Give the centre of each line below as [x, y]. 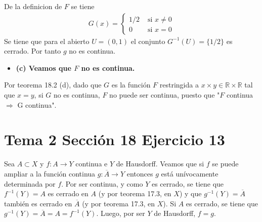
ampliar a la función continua [50, 173]
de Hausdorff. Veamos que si [160, 164]
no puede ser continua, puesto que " [165, 95]
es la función [131, 85]
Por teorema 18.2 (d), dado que [53, 85]
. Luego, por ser [121, 213]
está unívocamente [190, 173]
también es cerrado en [38, 203]
